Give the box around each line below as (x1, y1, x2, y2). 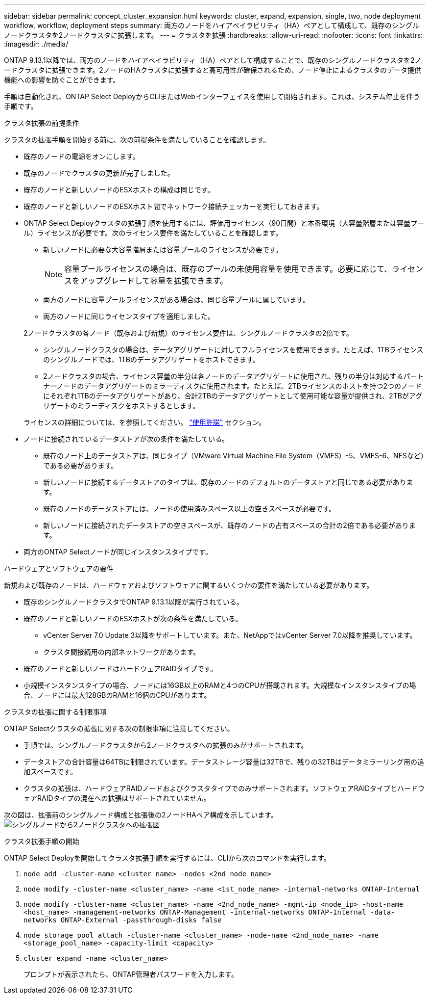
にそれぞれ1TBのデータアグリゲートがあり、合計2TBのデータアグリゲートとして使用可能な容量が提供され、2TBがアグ (43, 392, 423, 400)
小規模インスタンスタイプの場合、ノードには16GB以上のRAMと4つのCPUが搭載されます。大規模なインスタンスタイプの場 (24, 681, 416, 689)
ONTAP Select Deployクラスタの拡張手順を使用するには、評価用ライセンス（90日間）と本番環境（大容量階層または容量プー (24, 219, 425, 227)
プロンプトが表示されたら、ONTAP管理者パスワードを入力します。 (24, 970, 238, 978)
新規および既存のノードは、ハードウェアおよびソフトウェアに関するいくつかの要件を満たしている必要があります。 (4, 581, 374, 589)
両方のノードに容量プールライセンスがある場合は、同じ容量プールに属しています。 (43, 295, 310, 304)
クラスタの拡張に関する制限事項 (4, 708, 107, 716)
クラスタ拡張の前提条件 (4, 119, 79, 127)
